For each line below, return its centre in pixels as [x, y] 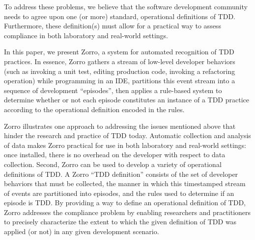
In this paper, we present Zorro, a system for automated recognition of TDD [119, 52]
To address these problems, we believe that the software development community [126, 6]
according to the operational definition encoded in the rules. [94, 109]
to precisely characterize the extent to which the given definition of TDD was [120, 222]
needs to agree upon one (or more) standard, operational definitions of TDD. [120, 16]
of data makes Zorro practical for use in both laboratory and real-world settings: [125, 145]
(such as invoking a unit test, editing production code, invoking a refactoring [120, 71]
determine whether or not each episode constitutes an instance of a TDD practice [127, 100]
